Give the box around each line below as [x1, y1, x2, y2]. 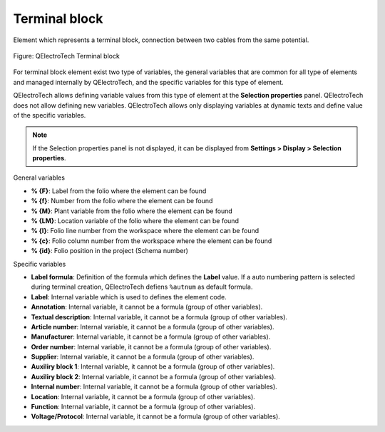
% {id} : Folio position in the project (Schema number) [31, 247, 189, 255]
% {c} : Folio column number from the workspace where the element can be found [31, 236, 272, 245]
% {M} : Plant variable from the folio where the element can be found [31, 207, 233, 215]
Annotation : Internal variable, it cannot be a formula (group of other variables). [31, 303, 263, 312]
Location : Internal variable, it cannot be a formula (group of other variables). [31, 392, 256, 401]
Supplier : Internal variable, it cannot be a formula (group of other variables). [31, 353, 255, 361]
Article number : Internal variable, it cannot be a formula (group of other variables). [31, 322, 274, 331]
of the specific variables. [13, 110, 86, 119]
